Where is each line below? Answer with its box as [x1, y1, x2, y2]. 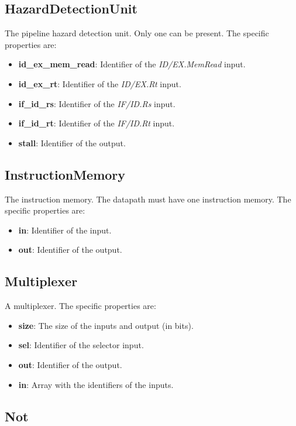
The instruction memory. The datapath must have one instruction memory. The [5, 193, 291, 205]
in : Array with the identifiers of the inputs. [18, 378, 174, 390]
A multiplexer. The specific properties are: [5, 300, 156, 312]
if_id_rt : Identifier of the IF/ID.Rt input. [18, 117, 175, 129]
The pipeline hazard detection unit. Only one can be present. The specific [5, 27, 269, 39]
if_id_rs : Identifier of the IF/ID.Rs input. [18, 97, 175, 109]
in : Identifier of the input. [18, 224, 112, 236]
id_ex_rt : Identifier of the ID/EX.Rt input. [18, 77, 181, 90]
